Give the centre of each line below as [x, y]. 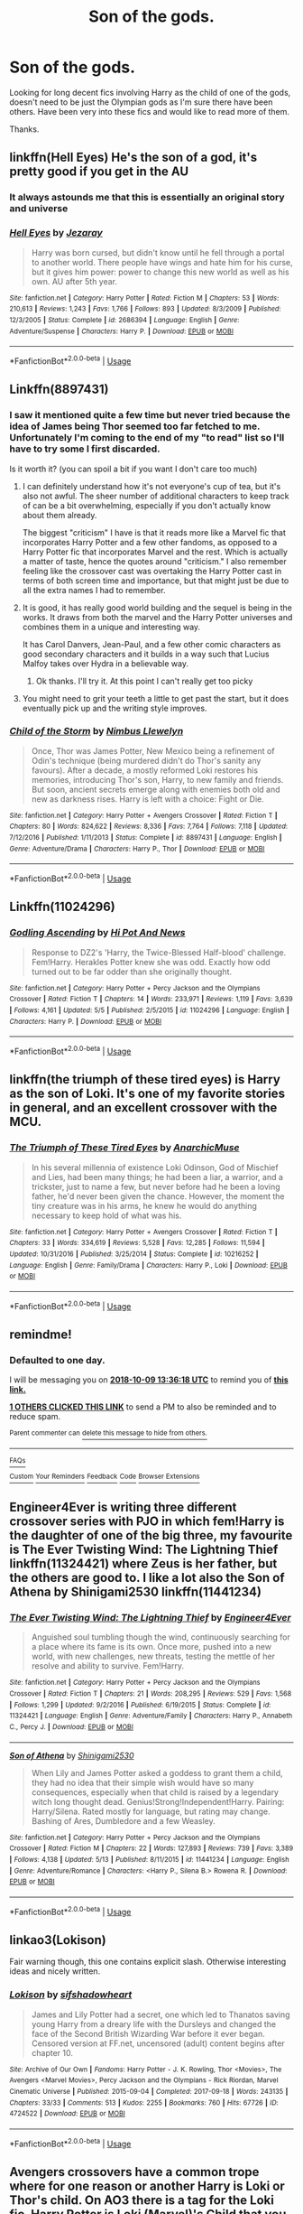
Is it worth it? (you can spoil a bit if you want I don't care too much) [133, 469]
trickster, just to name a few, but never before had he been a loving [156, 1186]
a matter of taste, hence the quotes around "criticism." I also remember [154, 561]
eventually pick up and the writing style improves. [115, 708]
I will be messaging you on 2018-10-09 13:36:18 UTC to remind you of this [149, 1380]
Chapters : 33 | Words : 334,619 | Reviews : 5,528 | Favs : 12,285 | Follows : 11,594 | [137, 1243]
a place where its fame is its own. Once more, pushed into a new [151, 1647]
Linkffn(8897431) [59, 390]
